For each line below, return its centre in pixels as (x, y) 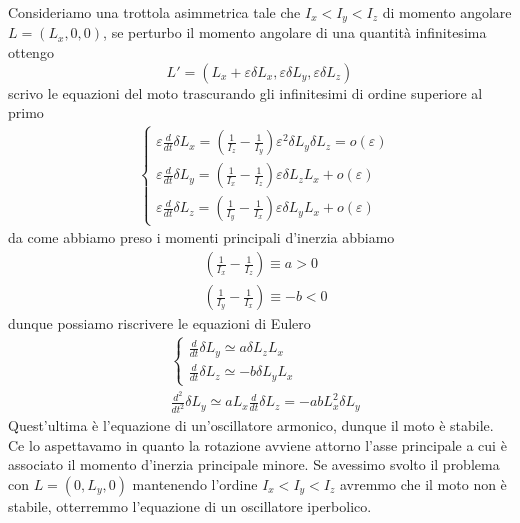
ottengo (31, 52)
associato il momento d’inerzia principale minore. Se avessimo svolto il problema (254, 464)
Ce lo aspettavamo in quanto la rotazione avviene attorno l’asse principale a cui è (257, 444)
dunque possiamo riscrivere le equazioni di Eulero (159, 323)
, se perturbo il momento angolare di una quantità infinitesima (295, 32)
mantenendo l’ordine (195, 483)
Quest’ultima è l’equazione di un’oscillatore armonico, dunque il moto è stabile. (251, 425)
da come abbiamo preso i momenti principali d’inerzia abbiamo (201, 237)
